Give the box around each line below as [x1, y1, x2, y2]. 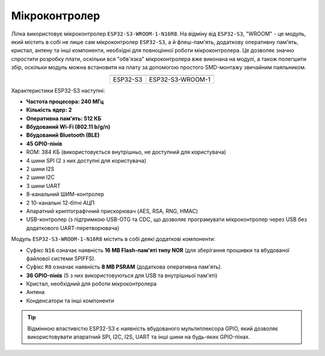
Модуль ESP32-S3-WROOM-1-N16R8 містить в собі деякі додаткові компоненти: [11, 236, 216, 243]
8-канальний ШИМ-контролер [26, 190, 105, 198]
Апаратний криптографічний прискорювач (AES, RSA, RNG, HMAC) [26, 207, 199, 214]
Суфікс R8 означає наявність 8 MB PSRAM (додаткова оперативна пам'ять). [26, 263, 223, 270]
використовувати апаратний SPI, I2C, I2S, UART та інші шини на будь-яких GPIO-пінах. [27, 333, 250, 340]
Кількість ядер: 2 [26, 106, 72, 114]
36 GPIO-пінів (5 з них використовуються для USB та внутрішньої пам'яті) [26, 272, 218, 279]
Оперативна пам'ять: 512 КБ [26, 114, 102, 122]
